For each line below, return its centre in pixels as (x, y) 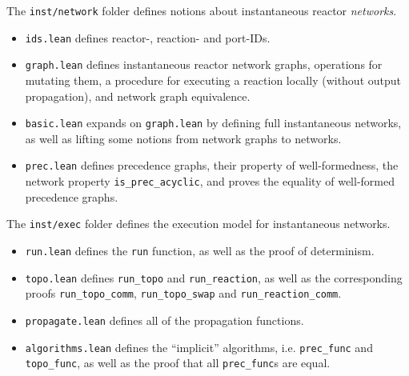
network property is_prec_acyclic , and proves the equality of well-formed (210, 181)
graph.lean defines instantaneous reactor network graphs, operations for (204, 64)
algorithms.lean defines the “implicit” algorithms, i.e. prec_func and (199, 347)
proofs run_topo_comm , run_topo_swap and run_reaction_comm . (183, 293)
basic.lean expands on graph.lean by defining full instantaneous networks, (213, 123)
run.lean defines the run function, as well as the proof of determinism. (200, 250)
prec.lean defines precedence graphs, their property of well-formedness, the (212, 165)
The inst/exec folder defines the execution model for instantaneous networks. (198, 224)
